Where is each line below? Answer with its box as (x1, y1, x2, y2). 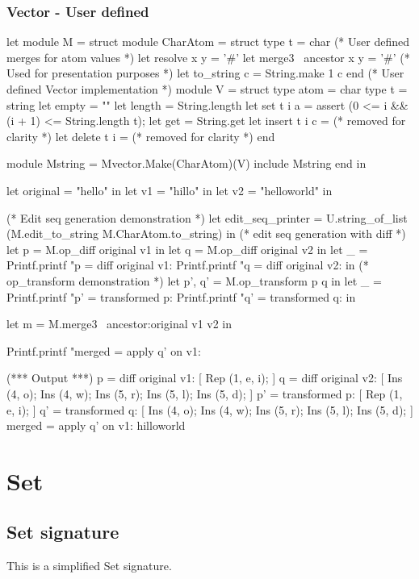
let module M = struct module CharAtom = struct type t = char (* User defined (6, 33, 409, 50)
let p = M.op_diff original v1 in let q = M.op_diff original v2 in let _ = (6, 240, 368, 257)
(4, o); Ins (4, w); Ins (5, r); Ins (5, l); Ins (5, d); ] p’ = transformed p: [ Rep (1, (6, 385, 403, 402)
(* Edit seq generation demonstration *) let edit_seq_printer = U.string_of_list (6, 209, 408, 226)
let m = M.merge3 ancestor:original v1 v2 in (6, 315, 233, 332)
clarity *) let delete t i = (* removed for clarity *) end (6, 127, 275, 144)
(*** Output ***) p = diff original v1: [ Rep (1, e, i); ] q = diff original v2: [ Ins (6, 369, 403, 386)
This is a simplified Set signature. (6, 557, 172, 574)
